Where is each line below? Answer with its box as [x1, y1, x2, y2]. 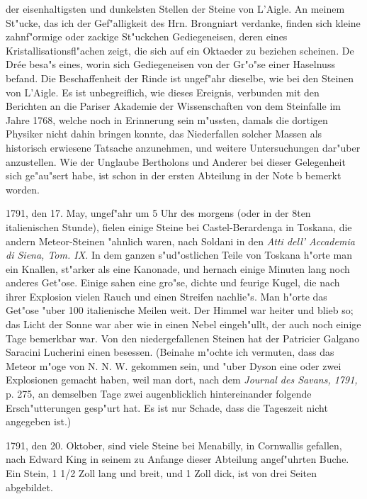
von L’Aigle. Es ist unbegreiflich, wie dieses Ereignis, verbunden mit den [6, 84, 320, 99]
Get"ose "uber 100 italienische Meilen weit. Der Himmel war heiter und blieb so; [6, 303, 354, 318]
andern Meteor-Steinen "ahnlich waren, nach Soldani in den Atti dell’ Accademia [6, 233, 355, 248]
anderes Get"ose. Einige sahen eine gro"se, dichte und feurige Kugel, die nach [6, 275, 340, 290]
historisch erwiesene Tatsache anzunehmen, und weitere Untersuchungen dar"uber [6, 140, 361, 155]
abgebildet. [6, 479, 53, 494]
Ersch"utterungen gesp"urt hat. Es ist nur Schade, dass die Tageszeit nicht [6, 400, 328, 415]
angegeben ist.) [6, 414, 72, 429]
